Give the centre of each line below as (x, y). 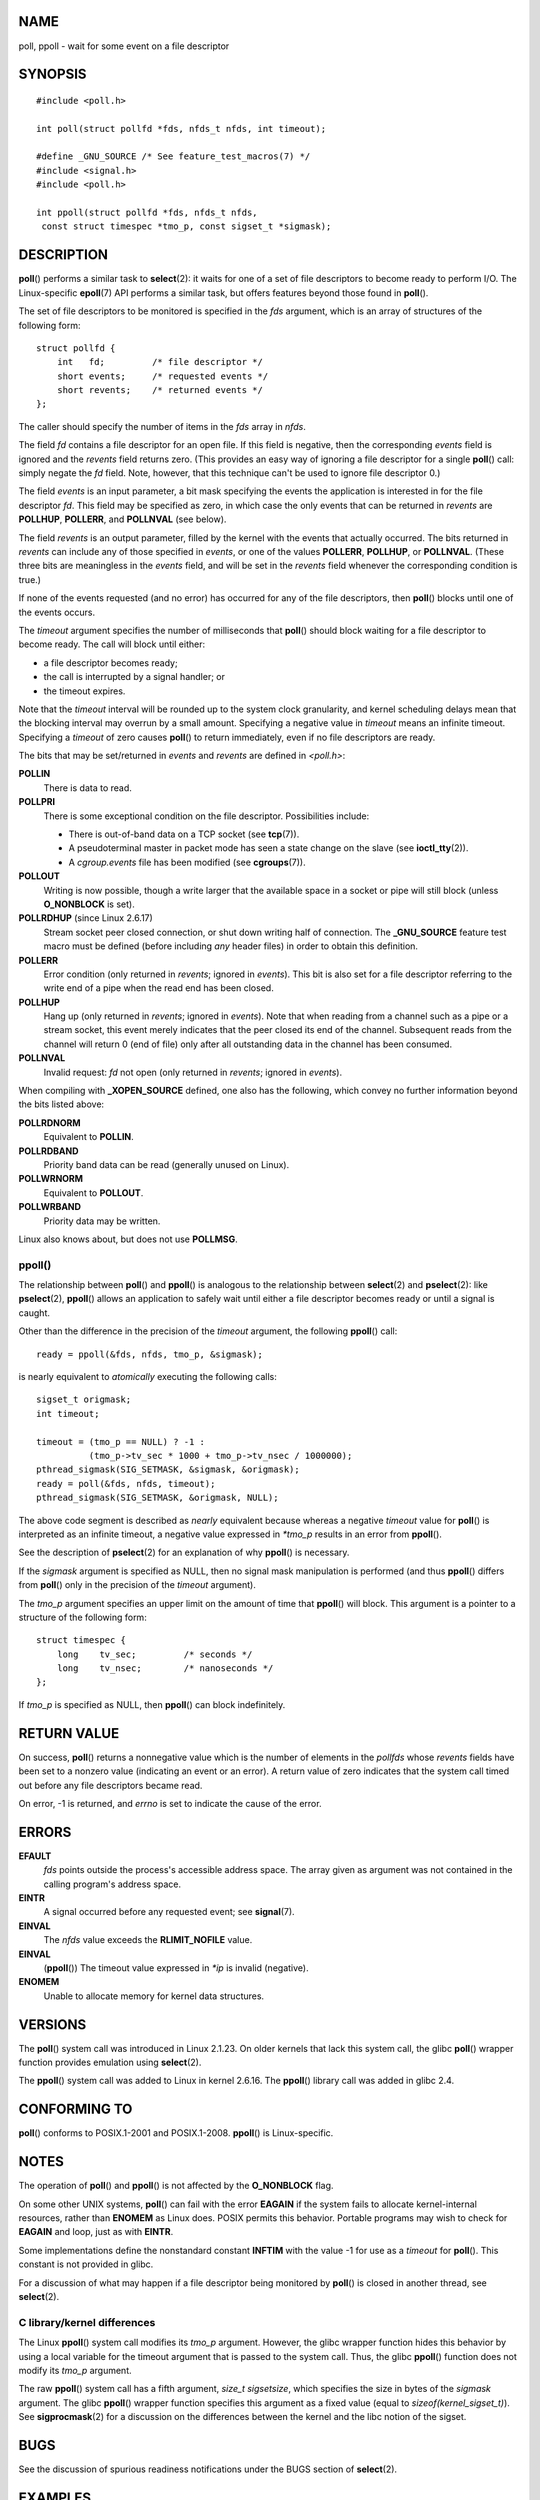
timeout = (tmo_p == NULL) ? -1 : (120, 1441)
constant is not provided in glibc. (86, 2264)
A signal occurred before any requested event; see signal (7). (169, 1912)
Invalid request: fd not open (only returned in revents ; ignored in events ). (193, 1072)
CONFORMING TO (75, 2109)
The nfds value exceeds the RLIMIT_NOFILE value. (148, 1940)
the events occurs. (57, 612)
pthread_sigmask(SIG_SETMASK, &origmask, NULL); (157, 1498)
